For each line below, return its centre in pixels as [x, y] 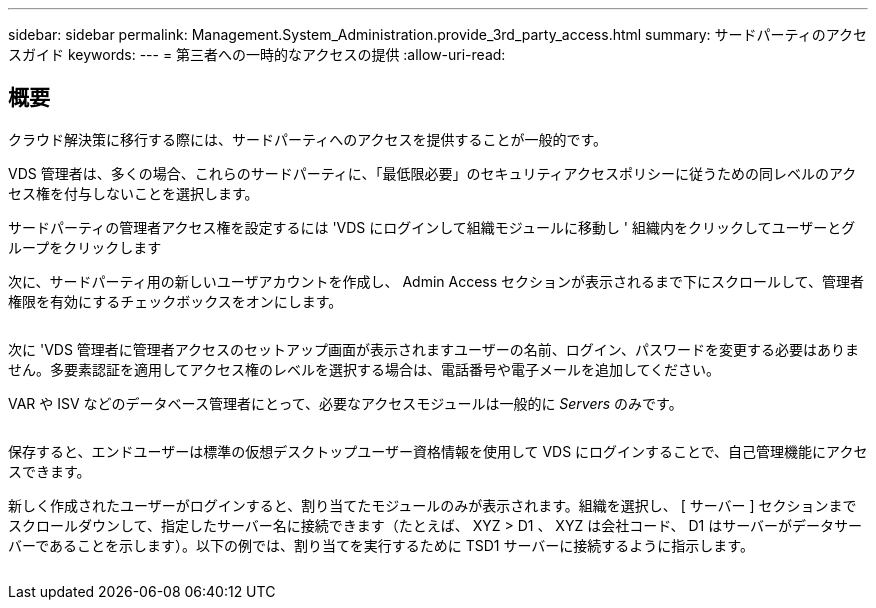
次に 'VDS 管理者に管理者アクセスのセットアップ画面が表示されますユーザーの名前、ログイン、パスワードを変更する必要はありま [433, 349]
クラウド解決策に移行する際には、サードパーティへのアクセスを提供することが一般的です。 [308, 139]
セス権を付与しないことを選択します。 [133, 193]
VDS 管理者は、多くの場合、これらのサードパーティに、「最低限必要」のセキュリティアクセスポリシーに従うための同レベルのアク [432, 173]
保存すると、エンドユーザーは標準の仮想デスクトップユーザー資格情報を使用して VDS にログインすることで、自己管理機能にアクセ [438, 451]
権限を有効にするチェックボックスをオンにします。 [175, 301]
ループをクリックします [85, 247]
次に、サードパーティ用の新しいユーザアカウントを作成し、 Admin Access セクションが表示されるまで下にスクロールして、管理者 [436, 281]
